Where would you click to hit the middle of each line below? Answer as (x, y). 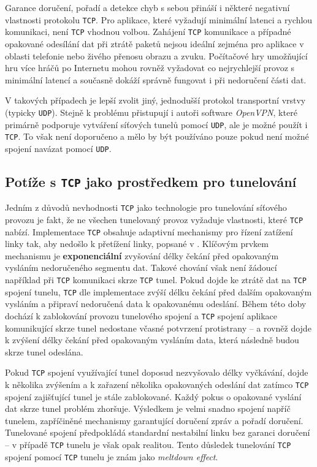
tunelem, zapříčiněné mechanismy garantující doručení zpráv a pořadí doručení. (154, 420)
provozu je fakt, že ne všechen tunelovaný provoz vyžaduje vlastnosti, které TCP (154, 219)
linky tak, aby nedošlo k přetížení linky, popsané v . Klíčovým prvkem (137, 244)
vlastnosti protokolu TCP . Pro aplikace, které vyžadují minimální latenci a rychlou (159, 19)
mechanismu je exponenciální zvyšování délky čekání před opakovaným (142, 255)
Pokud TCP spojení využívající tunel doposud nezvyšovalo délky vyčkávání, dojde (157, 372)
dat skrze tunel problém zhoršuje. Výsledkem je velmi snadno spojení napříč (148, 408)
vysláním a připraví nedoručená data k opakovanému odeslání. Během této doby (156, 304)
